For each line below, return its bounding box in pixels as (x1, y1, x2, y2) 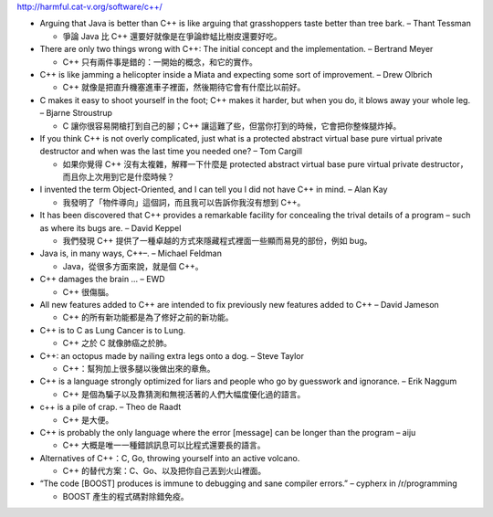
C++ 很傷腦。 (62, 286, 114, 297)
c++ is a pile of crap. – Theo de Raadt (39, 402, 182, 413)
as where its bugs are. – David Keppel (39, 222, 182, 233)
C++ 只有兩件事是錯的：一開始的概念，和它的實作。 (62, 56, 257, 68)
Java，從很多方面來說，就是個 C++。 (62, 260, 204, 271)
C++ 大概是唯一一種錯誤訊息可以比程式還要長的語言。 (62, 439, 266, 451)
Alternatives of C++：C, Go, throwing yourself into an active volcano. (39, 452, 300, 463)
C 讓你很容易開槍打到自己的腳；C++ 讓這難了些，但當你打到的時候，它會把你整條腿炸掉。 (62, 120, 402, 132)
